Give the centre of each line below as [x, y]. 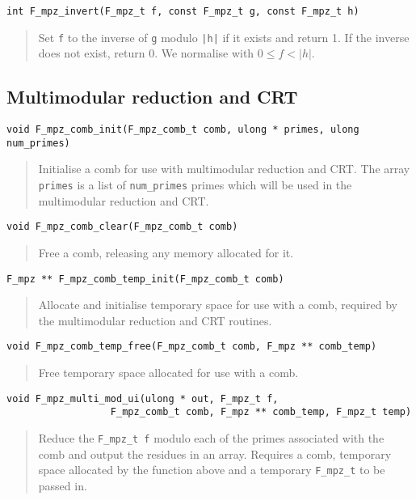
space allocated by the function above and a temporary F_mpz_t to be [212, 470]
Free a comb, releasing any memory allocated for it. [166, 252]
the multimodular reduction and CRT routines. [155, 320]
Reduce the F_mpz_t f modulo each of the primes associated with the [211, 437]
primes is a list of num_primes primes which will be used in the [195, 185]
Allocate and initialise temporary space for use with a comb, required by [218, 305]
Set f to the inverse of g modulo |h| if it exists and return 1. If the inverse [224, 37]
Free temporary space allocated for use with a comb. [168, 373]
